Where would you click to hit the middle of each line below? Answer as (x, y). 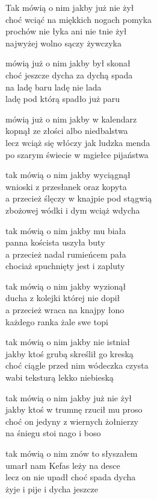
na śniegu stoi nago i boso (53, 433)
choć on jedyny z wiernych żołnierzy (72, 421)
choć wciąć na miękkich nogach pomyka (79, 19)
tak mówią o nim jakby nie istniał (68, 342)
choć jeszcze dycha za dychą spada (69, 75)
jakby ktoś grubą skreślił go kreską (69, 353)
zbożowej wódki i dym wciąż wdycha (73, 210)
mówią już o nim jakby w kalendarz (71, 119)
